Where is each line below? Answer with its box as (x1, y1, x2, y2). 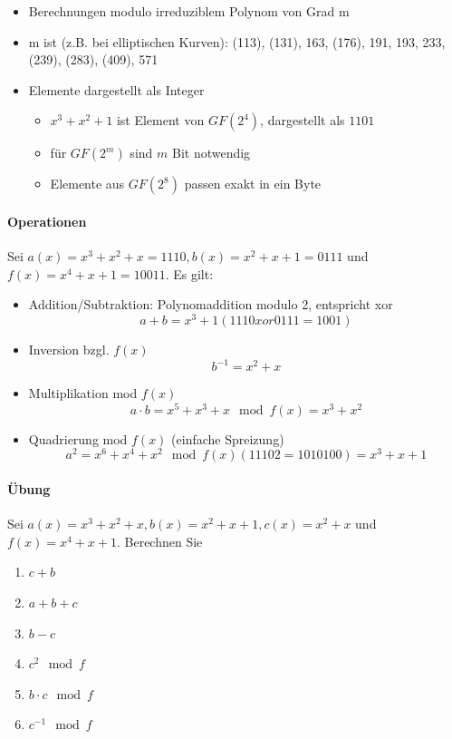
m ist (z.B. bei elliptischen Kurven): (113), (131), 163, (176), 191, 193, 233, (28, 32, 446, 51)
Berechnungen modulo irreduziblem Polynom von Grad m (28, 2, 350, 20)
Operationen (7, 211, 87, 230)
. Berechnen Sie (116, 531, 203, 550)
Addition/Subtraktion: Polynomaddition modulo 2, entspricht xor (28, 295, 393, 314)
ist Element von (116, 111, 205, 130)
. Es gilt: (165, 264, 214, 283)
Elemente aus (50, 174, 125, 193)
